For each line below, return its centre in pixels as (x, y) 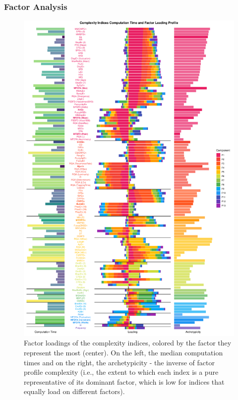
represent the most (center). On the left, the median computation (123, 353)
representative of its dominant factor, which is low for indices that (124, 381)
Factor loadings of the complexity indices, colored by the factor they (128, 343)
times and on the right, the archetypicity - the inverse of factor (119, 362)
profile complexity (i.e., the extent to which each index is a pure (121, 372)
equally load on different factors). (74, 391)
